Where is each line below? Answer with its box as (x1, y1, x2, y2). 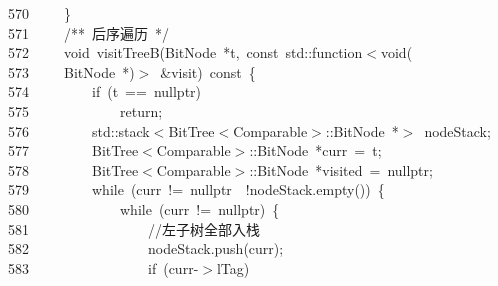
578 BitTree (8, 159, 139, 180)
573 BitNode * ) (8, 61, 135, 82)
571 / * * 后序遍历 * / (8, 22, 169, 43)
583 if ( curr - (8, 257, 199, 278)
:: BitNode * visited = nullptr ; (249, 159, 433, 180)
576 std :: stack (8, 120, 150, 141)
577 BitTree (8, 140, 139, 161)
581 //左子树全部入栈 (8, 218, 260, 239)
